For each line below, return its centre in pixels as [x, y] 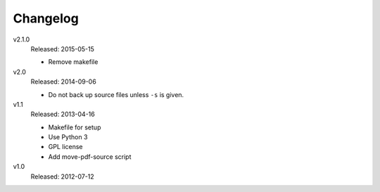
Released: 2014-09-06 [63, 82]
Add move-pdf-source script [90, 156]
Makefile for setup [75, 127]
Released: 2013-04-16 [63, 114]
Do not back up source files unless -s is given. [116, 94]
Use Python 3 [68, 137]
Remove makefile [73, 62]
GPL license [66, 147]
